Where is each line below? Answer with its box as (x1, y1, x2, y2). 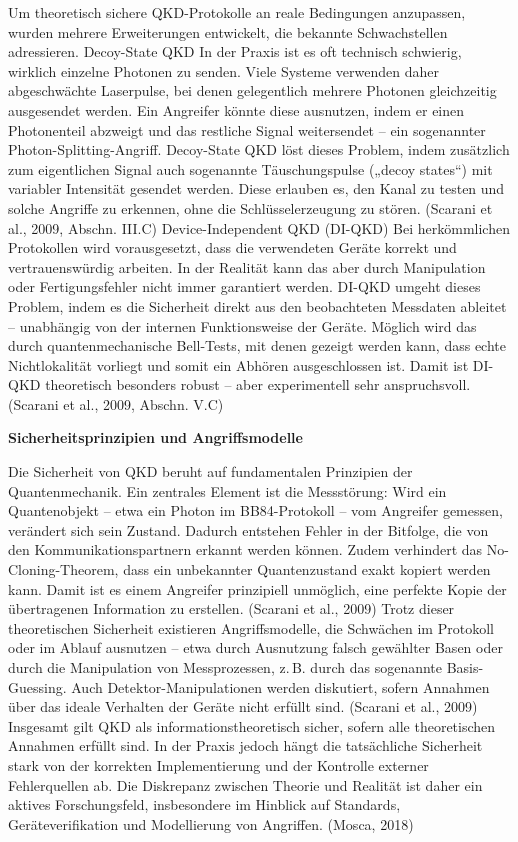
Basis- (446, 657, 484, 677)
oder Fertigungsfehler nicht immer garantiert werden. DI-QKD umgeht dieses (8, 276, 481, 297)
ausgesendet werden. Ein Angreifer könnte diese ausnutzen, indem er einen (8, 99, 465, 120)
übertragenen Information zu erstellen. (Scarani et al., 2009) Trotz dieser (8, 598, 455, 619)
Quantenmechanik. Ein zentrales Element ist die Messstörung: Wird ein (8, 480, 447, 501)
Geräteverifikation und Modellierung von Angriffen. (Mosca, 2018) (8, 813, 414, 834)
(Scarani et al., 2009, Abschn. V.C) (8, 393, 224, 414)
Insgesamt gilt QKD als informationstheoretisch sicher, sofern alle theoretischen (8, 715, 496, 736)
